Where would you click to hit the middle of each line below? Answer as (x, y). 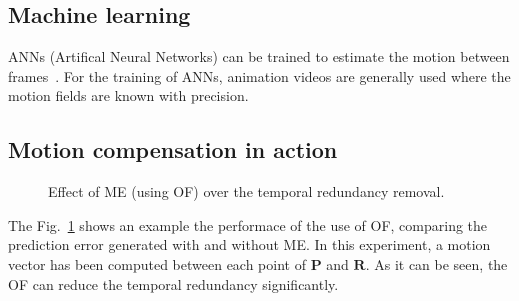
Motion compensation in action (173, 149)
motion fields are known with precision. (128, 95)
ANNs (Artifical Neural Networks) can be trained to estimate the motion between (259, 56)
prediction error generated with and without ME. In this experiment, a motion (249, 244)
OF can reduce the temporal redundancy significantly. (173, 283)
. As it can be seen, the (436, 263)
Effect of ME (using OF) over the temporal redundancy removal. (246, 191)
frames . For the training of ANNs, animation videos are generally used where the (259, 75)
